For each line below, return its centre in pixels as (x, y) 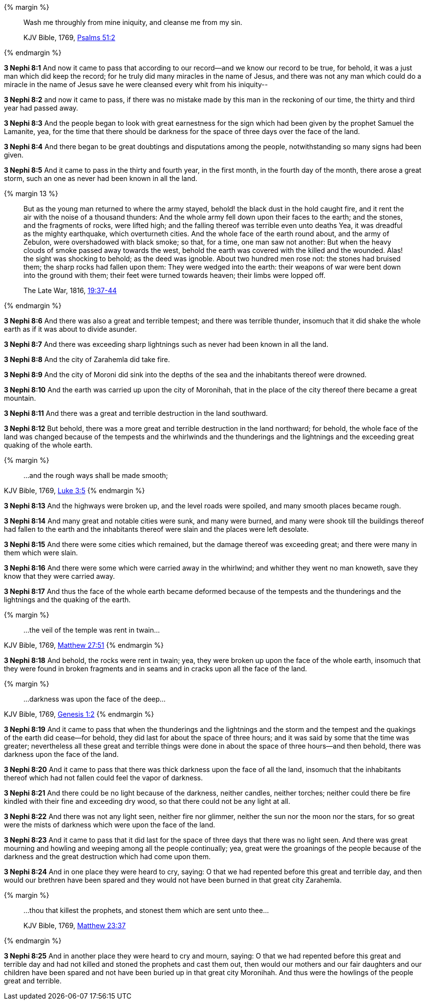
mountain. (20, 398)
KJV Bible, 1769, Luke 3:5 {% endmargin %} (75, 491)
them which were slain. (41, 553)
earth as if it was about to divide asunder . (70, 329)
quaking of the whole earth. (48, 445)
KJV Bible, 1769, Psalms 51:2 (69, 37)
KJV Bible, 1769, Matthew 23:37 (75, 925)
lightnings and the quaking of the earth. (67, 600)
